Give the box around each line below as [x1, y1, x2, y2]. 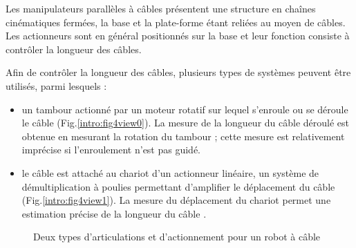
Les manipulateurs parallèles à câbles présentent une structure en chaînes [6, 1, 316, 15]
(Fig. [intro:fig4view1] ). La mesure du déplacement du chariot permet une [21, 193, 331, 207]
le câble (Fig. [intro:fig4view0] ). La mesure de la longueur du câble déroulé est [21, 115, 350, 130]
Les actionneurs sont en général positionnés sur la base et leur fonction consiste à [6, 28, 350, 43]
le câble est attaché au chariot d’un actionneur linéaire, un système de [21, 165, 319, 180]
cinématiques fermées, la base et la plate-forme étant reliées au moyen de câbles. [6, 15, 346, 29]
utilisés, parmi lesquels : [6, 78, 107, 93]
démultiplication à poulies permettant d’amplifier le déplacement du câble [21, 179, 335, 193]
